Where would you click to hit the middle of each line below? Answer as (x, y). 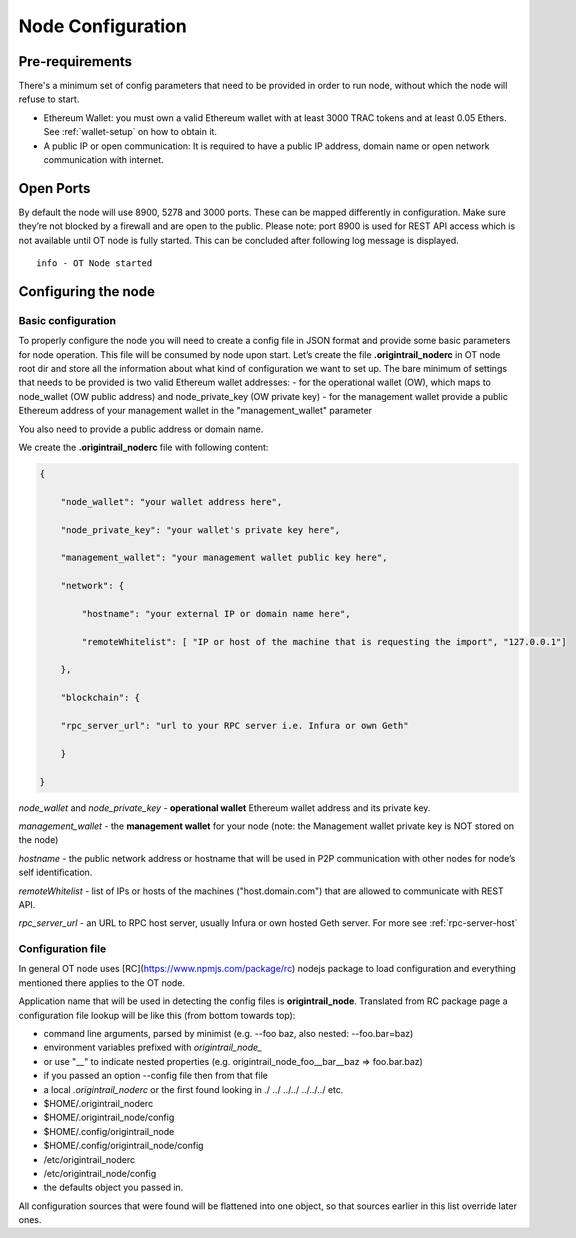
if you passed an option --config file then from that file (156, 1076)
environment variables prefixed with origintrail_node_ (153, 1047)
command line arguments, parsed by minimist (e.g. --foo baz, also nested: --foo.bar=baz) (228, 1033)
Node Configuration (102, 26)
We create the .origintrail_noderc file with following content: (143, 447)
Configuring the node (86, 291)
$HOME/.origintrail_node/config (109, 1117)
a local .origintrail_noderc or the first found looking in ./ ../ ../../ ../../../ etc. (193, 1089)
